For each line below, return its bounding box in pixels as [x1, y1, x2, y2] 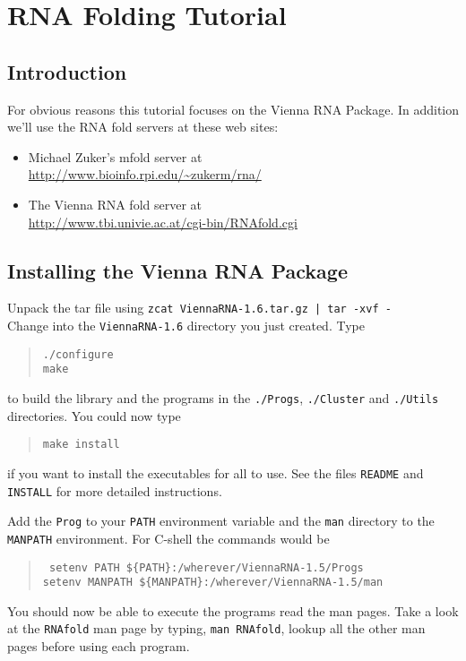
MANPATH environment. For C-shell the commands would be [7, 528, 330, 547]
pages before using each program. [7, 637, 190, 656]
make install [42, 438, 120, 451]
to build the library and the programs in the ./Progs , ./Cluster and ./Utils [7, 388, 439, 407]
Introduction [7, 57, 127, 85]
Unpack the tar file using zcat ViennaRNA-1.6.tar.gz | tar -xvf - [7, 298, 392, 317]
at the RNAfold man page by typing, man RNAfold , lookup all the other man [7, 619, 426, 638]
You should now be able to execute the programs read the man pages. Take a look [7, 601, 459, 620]
